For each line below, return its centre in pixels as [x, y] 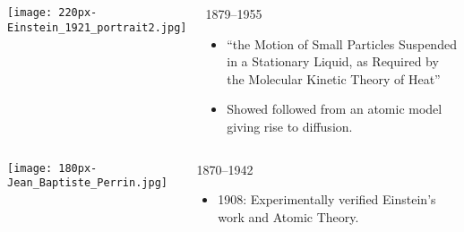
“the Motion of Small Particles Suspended [342, 43]
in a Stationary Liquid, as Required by [333, 61]
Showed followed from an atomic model [335, 109]
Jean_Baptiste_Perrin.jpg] [87, 183]
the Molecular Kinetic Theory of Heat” [334, 78]
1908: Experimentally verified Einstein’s [327, 199]
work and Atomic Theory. [288, 216]
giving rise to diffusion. [290, 126]
